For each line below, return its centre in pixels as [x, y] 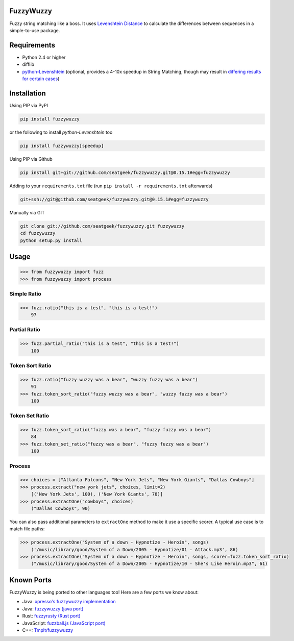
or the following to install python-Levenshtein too [61, 132]
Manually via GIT [27, 212]
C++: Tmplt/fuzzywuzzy [48, 630]
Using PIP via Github [31, 159]
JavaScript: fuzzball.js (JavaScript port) [64, 623]
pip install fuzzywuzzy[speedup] [62, 146]
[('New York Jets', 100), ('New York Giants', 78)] [97, 494]
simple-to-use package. [35, 30]
